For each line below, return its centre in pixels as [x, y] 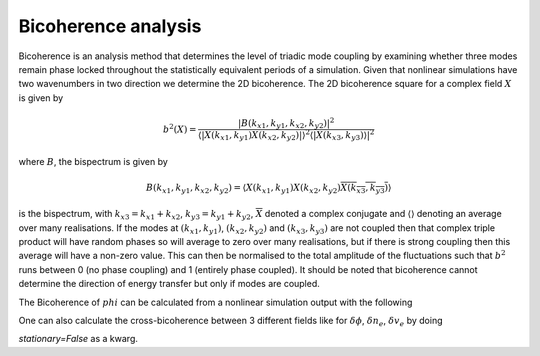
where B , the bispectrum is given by [93, 161]
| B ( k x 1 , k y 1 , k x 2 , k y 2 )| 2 [286, 123]
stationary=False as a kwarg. [78, 339]
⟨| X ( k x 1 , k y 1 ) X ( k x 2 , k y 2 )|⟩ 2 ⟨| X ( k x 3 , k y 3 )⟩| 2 [286, 135]
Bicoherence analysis [110, 26]
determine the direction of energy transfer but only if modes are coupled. [169, 284]
